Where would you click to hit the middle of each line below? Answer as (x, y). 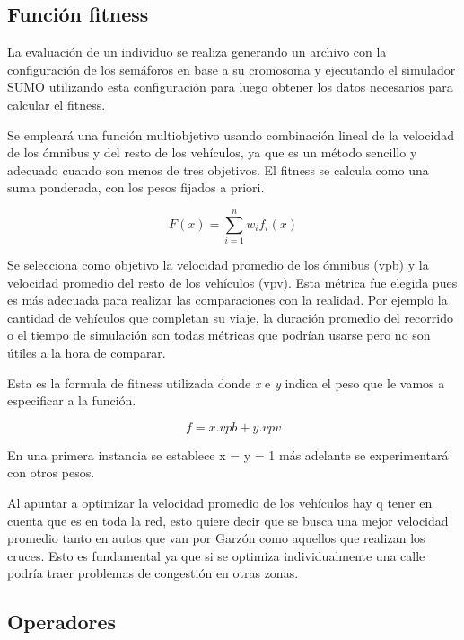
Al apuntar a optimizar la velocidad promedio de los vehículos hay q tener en (220, 503)
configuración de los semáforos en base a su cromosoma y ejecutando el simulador (232, 69)
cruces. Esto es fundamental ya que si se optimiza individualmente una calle (216, 555)
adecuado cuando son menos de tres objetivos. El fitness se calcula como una (218, 169)
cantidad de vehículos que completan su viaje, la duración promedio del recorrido (230, 317)
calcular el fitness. (57, 104)
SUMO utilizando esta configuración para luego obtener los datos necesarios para (230, 87)
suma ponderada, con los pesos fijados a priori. (136, 187)
